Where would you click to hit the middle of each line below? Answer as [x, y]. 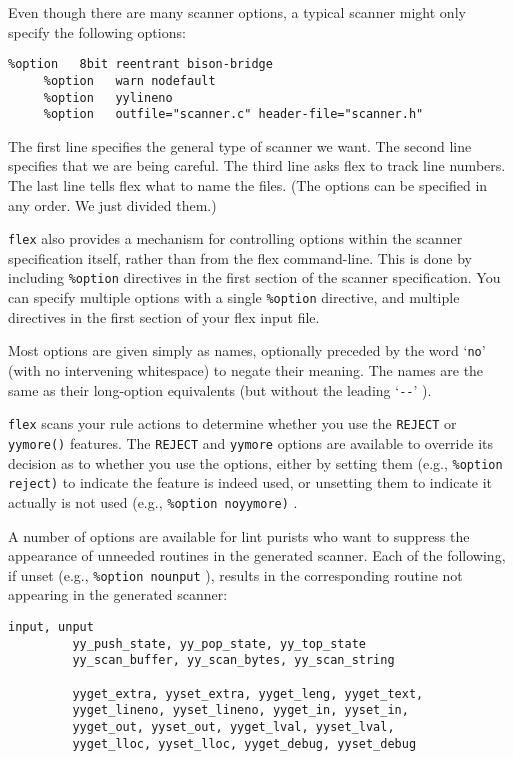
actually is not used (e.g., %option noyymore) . [153, 501]
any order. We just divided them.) [112, 204]
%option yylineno [108, 97]
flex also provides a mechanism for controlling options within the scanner [235, 238]
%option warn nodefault [129, 80]
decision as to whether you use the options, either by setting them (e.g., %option [255, 462]
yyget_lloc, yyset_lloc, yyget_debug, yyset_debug [244, 743]
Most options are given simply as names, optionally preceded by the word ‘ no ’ [247, 350]
